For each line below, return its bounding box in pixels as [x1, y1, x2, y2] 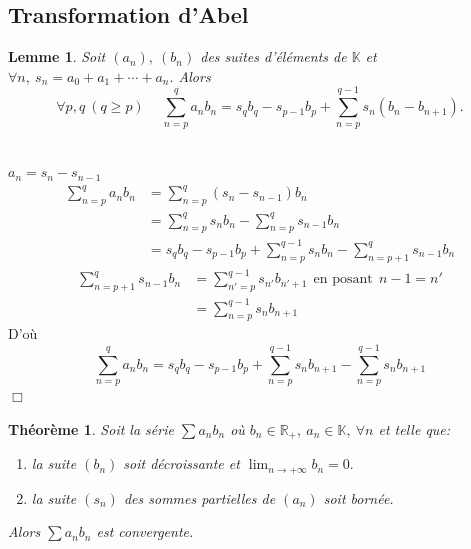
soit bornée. [323, 487, 394, 508]
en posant [313, 272, 373, 287]
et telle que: [378, 418, 451, 439]
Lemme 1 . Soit [8, 46, 106, 67]
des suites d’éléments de [200, 46, 347, 67]
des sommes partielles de [123, 487, 276, 508]
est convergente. [96, 521, 194, 542]
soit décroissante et [123, 453, 240, 474]
